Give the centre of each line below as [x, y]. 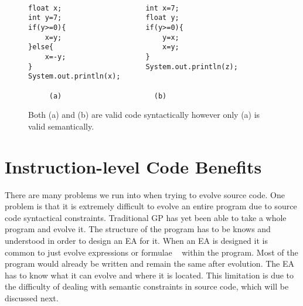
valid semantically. [61, 126]
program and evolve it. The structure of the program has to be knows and [138, 229]
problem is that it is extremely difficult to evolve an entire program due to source [151, 206]
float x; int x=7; [104, 8]
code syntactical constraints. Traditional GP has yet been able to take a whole [146, 217]
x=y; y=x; [112, 37]
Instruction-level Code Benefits [133, 166]
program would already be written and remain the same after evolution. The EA [150, 263]
